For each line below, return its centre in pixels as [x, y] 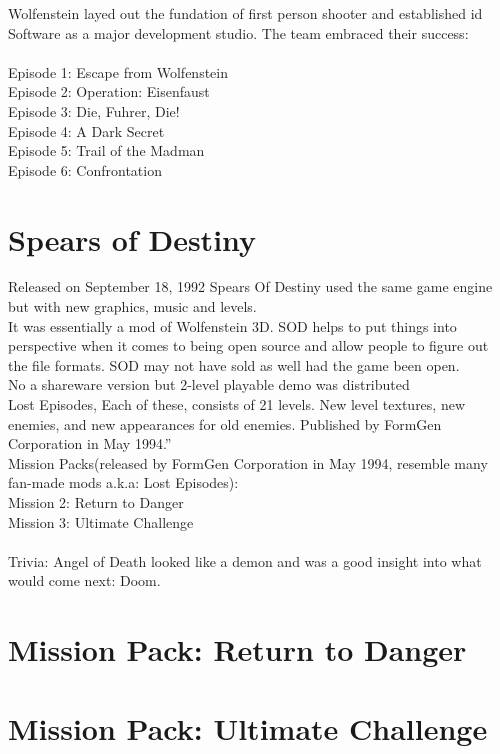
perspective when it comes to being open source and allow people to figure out [248, 345]
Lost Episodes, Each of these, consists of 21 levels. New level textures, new [237, 404]
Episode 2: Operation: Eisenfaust [109, 91]
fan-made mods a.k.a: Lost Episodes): [123, 482]
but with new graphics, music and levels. [132, 306]
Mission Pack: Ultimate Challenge [248, 727]
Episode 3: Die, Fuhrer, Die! [94, 110]
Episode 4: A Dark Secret [86, 130]
